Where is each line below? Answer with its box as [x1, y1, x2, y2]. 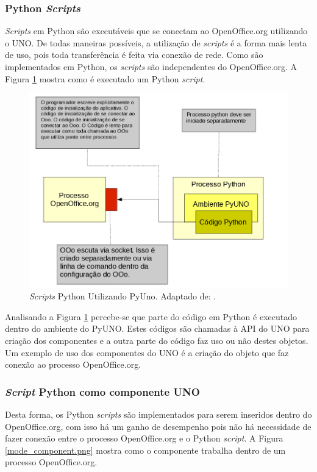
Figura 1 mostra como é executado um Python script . [5, 72, 205, 85]
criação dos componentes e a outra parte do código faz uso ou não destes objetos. [5, 334, 308, 346]
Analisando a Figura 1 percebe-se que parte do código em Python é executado [5, 310, 297, 323]
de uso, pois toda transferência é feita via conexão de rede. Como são [5, 48, 263, 61]
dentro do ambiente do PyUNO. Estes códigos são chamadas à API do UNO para [5, 322, 310, 335]
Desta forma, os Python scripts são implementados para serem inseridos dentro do [5, 407, 312, 420]
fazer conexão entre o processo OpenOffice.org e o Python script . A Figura [5, 432, 283, 445]
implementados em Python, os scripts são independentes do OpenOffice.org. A [5, 60, 297, 73]
